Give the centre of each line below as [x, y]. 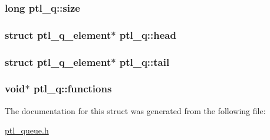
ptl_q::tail [144, 61]
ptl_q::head [148, 34]
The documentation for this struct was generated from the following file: [135, 110]
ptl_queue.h [27, 130]
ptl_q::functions [73, 89]
